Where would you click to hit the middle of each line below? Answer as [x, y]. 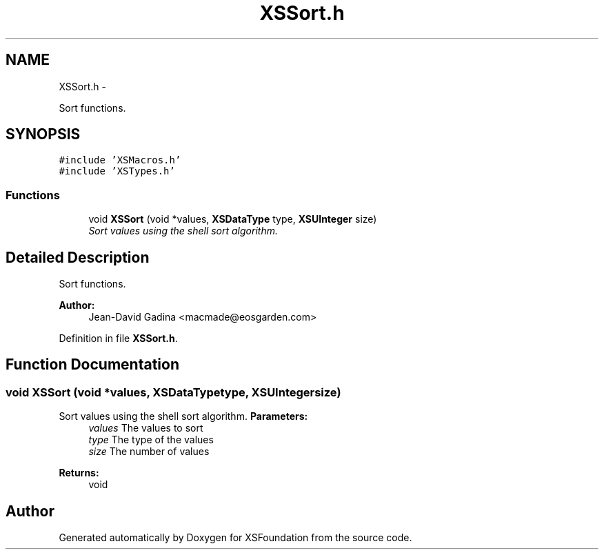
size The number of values [149, 452]
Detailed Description [78, 257]
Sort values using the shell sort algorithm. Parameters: [183, 416]
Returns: [79, 473]
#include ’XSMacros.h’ [120, 160]
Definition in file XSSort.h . [118, 339]
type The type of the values [151, 440]
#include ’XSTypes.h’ [117, 171]
